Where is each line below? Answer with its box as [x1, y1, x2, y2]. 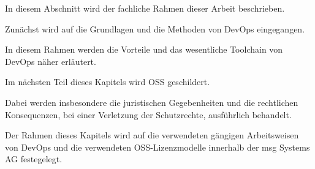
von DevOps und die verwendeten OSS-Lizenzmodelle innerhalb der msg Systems [5, 140, 310, 153]
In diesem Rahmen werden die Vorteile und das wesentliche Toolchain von [5, 43, 283, 56]
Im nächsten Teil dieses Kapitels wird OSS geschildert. [5, 75, 210, 88]
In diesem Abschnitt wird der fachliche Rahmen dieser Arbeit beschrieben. [5, 2, 285, 14]
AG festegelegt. [5, 152, 63, 165]
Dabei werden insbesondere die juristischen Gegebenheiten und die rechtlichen [5, 96, 298, 108]
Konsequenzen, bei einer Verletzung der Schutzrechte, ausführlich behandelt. [5, 108, 292, 121]
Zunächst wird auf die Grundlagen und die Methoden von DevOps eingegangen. [5, 22, 305, 35]
